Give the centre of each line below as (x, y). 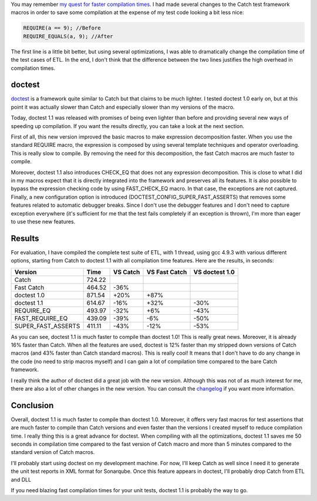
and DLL (21, 479)
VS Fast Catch (167, 272)
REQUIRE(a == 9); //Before (62, 28)
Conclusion (32, 405)
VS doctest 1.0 (214, 272)
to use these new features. (43, 221)
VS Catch (127, 272)
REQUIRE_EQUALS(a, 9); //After (68, 36)
